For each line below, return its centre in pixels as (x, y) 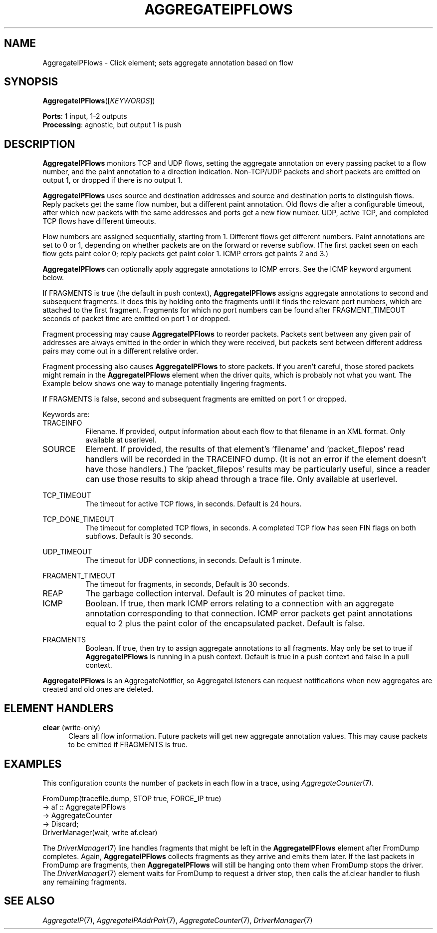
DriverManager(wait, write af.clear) (100, 832)
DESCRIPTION (40, 144)
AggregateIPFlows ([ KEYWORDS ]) (99, 101)
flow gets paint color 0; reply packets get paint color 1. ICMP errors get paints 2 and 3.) (186, 254)
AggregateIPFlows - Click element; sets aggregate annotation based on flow (168, 62)
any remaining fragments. (85, 882)
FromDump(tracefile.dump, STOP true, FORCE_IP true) (132, 798)
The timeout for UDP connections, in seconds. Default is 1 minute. (193, 560)
